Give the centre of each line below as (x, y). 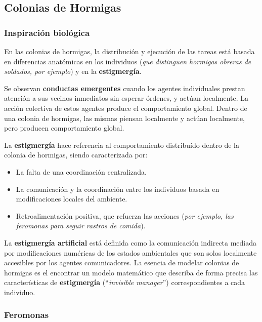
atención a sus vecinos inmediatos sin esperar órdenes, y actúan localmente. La (126, 98)
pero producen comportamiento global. (64, 128)
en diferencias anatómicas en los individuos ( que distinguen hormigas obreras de (128, 61)
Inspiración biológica (47, 32)
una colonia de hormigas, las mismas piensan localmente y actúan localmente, (124, 118)
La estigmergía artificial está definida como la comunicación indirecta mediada (130, 242)
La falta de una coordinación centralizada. (81, 171)
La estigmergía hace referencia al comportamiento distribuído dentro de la (122, 145)
